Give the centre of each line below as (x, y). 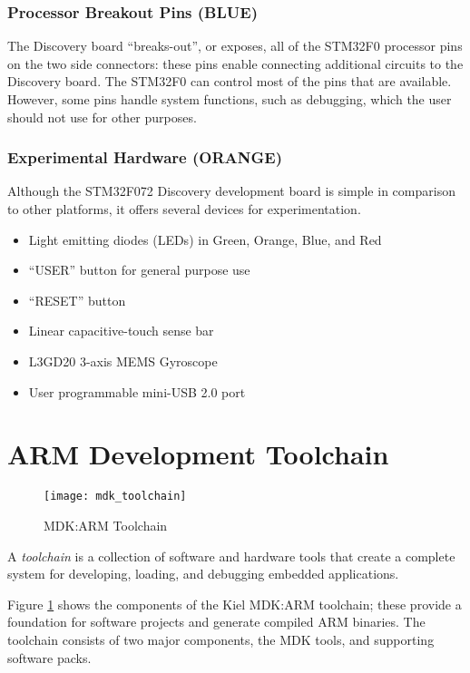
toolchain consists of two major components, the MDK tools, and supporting (221, 639)
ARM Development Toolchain (198, 454)
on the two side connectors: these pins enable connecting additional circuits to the (235, 63)
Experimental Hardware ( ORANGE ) (145, 157)
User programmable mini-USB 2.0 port (137, 391)
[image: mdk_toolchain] (115, 497)
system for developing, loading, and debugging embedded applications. (203, 574)
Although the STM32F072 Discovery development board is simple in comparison (231, 191)
